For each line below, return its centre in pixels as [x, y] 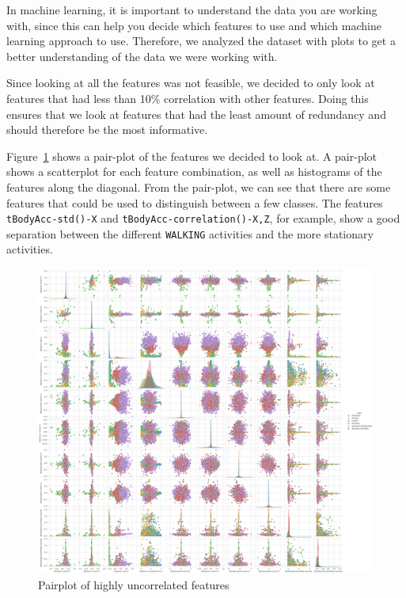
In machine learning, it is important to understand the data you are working [192, 10]
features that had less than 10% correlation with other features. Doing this [188, 98]
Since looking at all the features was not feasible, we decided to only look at [191, 83]
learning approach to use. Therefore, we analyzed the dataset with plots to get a [201, 41]
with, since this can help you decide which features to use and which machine [194, 25]
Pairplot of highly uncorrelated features [134, 584]
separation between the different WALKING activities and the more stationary [190, 233]
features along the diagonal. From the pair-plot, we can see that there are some [199, 187]
